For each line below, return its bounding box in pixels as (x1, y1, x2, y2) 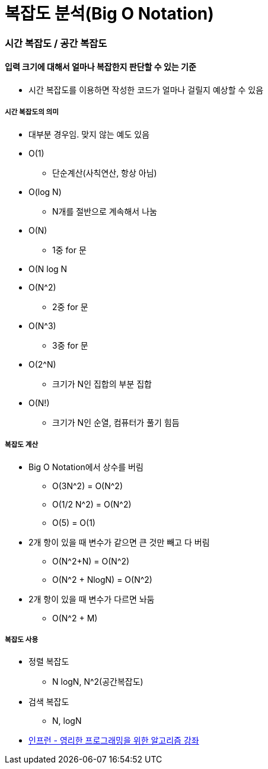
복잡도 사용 (5, 635, 39, 644)
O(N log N (28, 263, 68, 274)
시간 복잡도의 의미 (5, 108, 59, 117)
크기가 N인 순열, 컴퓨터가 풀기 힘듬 (52, 417, 180, 427)
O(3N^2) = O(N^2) (52, 480, 123, 491)
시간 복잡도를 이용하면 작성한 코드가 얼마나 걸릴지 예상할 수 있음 (28, 84, 264, 95)
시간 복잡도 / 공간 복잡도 (5, 37, 107, 49)
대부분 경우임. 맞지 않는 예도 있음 (28, 129, 150, 139)
